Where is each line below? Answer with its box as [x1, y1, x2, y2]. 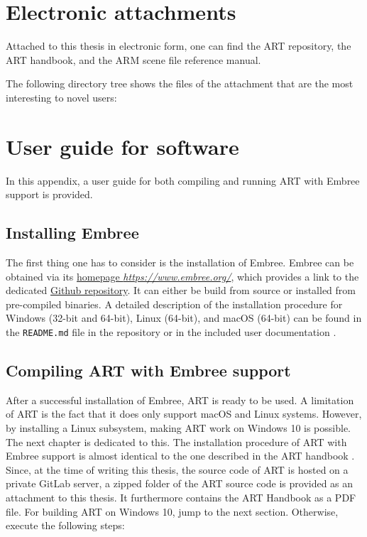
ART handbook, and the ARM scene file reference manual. [6, 52, 261, 67]
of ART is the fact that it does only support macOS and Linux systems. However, [6, 406, 362, 421]
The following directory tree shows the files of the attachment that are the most [6, 76, 354, 91]
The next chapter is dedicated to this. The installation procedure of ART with [6, 434, 347, 449]
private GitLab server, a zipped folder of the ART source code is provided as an [6, 476, 354, 491]
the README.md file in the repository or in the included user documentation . [6, 324, 336, 339]
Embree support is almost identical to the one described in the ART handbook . [6, 448, 355, 463]
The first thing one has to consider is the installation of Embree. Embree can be [6, 255, 354, 270]
